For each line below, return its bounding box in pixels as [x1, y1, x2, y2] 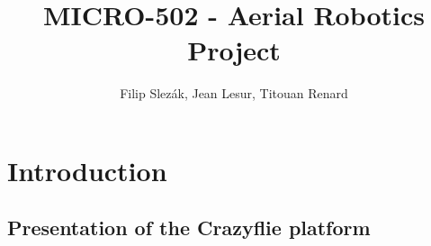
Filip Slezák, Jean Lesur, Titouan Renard [120, 84, 348, 103]
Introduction [7, 151, 167, 188]
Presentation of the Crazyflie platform [7, 214, 371, 241]
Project [187, 32, 281, 68]
